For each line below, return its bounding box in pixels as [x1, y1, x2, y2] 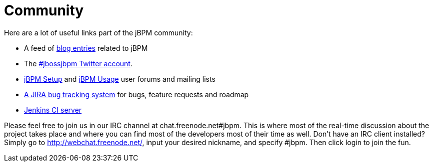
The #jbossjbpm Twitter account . [24, 59, 132, 68]
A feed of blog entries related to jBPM [24, 43, 148, 52]
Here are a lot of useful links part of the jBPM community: [4, 28, 193, 37]
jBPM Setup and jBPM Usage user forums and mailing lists [24, 74, 215, 83]
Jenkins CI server [24, 105, 82, 114]
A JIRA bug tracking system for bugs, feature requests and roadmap [24, 90, 249, 99]
